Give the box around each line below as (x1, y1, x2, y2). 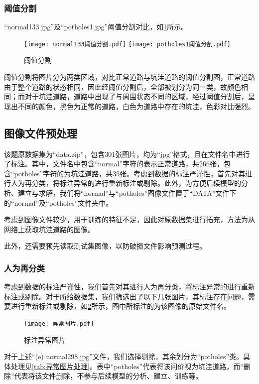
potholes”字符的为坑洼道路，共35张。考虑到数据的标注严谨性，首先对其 (14, 168, 246, 178)
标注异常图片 (24, 334, 66, 345)
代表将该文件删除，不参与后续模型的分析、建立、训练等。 (14, 371, 203, 381)
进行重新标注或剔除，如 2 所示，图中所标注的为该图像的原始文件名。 (10, 301, 231, 311)
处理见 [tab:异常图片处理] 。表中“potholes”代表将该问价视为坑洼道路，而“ (10, 361, 244, 371)
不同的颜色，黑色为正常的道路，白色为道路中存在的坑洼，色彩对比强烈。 (17, 101, 255, 111)
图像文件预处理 (4, 125, 77, 140)
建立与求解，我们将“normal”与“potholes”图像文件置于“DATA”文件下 (17, 188, 237, 198)
